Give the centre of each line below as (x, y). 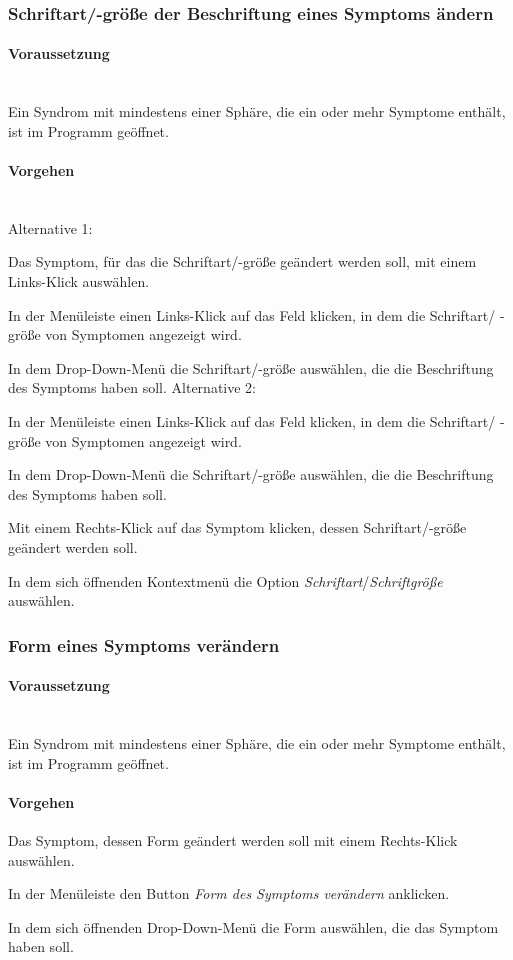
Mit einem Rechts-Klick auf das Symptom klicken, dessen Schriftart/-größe (237, 527)
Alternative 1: (50, 227)
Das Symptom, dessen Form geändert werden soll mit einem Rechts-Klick (233, 839)
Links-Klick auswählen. (79, 281)
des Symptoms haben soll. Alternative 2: (132, 387)
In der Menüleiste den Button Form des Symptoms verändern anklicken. (229, 893)
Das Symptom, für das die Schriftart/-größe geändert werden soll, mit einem (242, 261)
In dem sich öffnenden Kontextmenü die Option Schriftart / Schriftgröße (225, 580)
